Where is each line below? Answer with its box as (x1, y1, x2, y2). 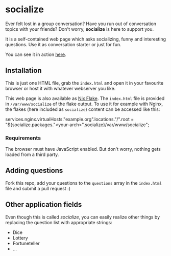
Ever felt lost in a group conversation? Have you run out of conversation (5, 21, 157, 27)
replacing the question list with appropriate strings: (5, 219, 112, 225)
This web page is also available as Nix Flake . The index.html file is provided (5, 95, 165, 101)
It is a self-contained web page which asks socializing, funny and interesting (5, 36, 166, 42)
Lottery (12, 234, 28, 241)
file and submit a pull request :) (5, 185, 70, 191)
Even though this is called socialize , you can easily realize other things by (5, 214, 160, 220)
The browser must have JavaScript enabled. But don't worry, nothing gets (5, 146, 161, 152)
